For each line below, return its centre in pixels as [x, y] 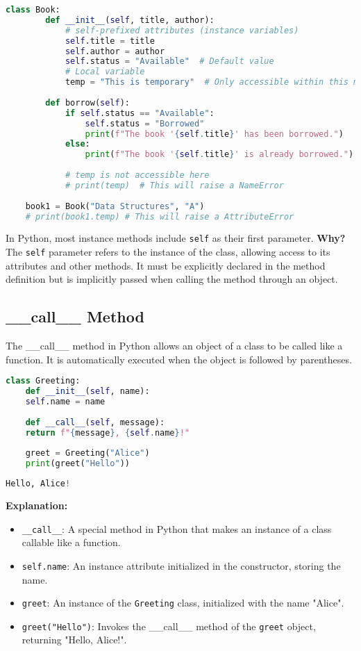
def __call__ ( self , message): [95, 422]
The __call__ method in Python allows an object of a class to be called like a [174, 346]
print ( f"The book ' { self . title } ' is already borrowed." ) [219, 155]
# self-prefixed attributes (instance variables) [182, 30]
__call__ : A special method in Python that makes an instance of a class [177, 528]
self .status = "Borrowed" [145, 123]
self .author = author [115, 51]
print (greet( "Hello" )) [78, 464]
